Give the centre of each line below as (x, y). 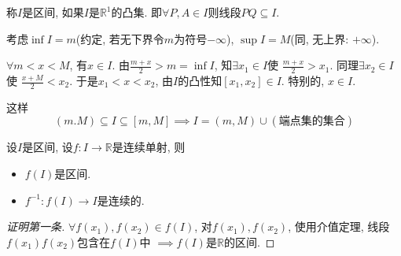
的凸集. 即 (137, 12)
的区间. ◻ (249, 241)
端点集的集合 (312, 122)
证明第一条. (36, 226)
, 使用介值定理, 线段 (339, 226)
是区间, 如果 (53, 12)
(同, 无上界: (320, 38)
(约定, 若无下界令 (120, 38)
